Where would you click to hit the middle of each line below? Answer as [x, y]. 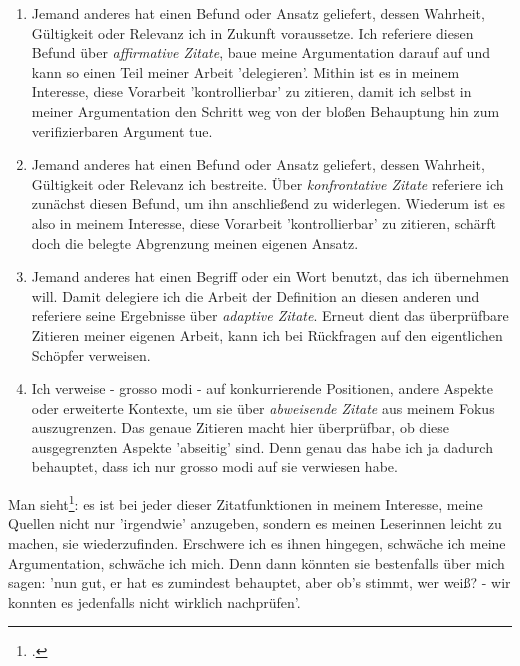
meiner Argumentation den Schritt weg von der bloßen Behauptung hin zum [265, 110]
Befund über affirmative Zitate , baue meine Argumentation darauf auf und [260, 52]
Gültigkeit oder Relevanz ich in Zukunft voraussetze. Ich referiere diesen [252, 32]
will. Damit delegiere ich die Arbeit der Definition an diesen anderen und [255, 295]
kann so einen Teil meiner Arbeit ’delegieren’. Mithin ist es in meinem [245, 71]
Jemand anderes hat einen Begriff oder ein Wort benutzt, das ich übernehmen [270, 276]
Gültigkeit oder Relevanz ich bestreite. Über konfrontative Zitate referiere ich [267, 183]
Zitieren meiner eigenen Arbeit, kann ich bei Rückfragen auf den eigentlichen [267, 334]
